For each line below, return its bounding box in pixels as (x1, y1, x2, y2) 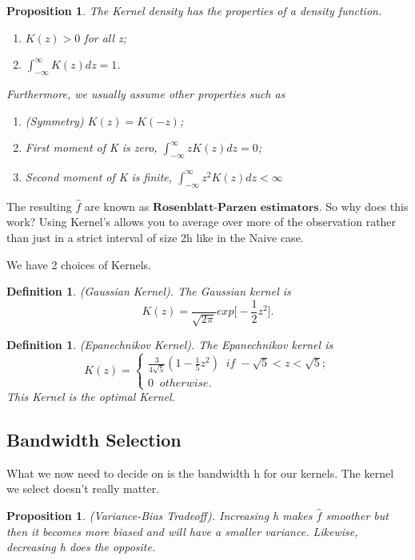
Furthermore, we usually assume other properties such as (6, 85, 285, 101)
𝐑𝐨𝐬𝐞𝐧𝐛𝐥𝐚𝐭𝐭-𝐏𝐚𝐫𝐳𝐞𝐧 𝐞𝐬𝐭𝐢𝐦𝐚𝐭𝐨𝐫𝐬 (152, 201, 319, 213)
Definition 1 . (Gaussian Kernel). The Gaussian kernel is (6, 283, 291, 300)
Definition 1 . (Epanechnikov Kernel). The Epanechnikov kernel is (6, 336, 333, 353)
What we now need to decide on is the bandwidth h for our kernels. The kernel (6, 464, 394, 481)
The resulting (6, 197, 72, 214)
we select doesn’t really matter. (6, 480, 160, 497)
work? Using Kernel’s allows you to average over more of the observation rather (6, 213, 397, 230)
